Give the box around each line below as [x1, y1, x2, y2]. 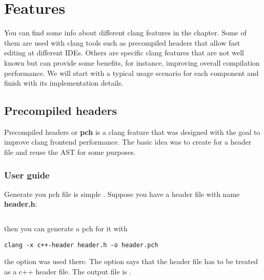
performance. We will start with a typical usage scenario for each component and [4, 67, 259, 78]
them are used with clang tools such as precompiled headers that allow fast [4, 37, 240, 48]
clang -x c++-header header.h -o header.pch [4, 241, 158, 249]
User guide [4, 168, 50, 181]
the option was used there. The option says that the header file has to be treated [4, 256, 258, 267]
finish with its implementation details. [4, 77, 124, 88]
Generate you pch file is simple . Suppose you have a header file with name [4, 188, 240, 199]
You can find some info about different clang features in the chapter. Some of [4, 27, 247, 38]
